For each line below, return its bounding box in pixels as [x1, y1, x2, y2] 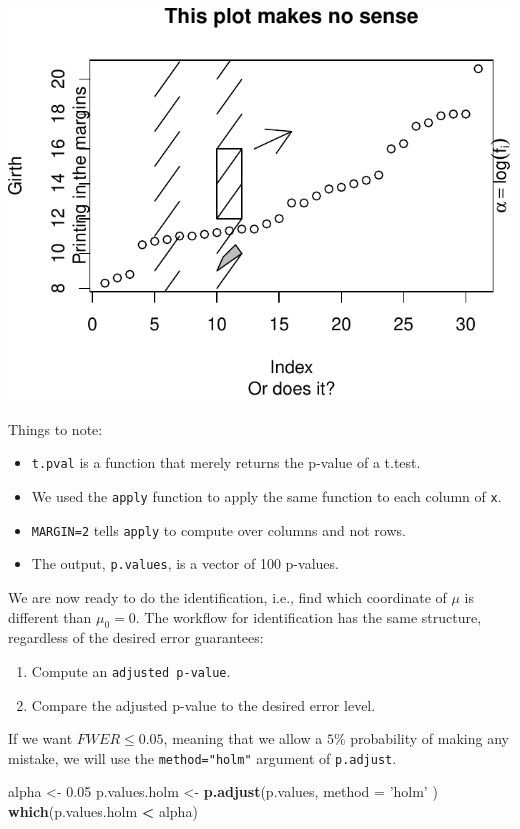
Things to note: [8, 418, 103, 439]
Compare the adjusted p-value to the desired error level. [31, 694, 376, 715]
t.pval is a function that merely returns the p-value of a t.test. [31, 452, 421, 473]
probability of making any [350, 728, 509, 749]
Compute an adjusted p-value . [31, 660, 231, 681]
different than [8, 606, 92, 627]
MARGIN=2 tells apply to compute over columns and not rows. [31, 519, 406, 540]
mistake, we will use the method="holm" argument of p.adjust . [8, 747, 397, 768]
